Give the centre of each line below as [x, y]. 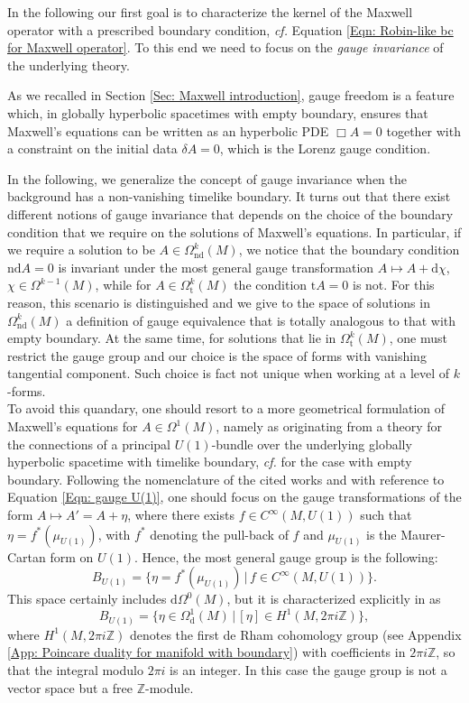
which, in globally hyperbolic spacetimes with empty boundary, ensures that [218, 112]
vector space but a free [70, 687]
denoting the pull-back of [219, 534]
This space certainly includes [87, 599]
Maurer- [423, 534]
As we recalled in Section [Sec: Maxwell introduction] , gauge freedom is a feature [231, 95]
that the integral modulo [75, 670]
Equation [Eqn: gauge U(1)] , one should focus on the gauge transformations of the [234, 497]
